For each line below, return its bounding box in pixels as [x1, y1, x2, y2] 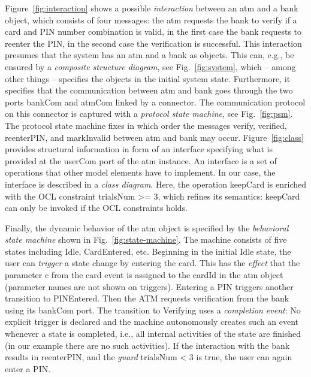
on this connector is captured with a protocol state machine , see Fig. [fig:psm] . [5, 107, 293, 120]
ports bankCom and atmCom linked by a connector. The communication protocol [5, 95, 306, 108]
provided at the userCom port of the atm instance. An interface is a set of [5, 154, 277, 167]
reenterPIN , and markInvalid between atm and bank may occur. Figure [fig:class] [5, 131, 304, 143]
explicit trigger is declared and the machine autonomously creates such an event [5, 315, 299, 328]
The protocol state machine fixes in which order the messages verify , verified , [5, 119, 287, 131]
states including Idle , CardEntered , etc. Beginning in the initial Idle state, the [5, 245, 291, 257]
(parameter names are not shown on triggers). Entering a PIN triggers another [5, 280, 294, 292]
